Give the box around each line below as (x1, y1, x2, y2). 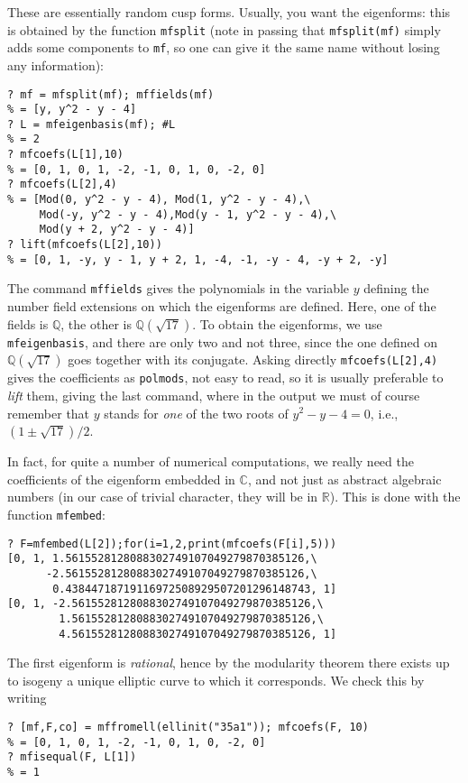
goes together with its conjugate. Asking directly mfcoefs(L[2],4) (68, 350, 438, 369)
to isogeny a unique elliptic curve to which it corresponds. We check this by (7, 670, 425, 689)
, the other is (60, 314, 132, 333)
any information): (7, 55, 105, 74)
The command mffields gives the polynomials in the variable (7, 279, 350, 298)
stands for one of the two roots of (104, 403, 289, 422)
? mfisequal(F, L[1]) (7, 751, 137, 764)
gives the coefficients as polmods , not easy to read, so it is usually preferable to (7, 368, 444, 387)
